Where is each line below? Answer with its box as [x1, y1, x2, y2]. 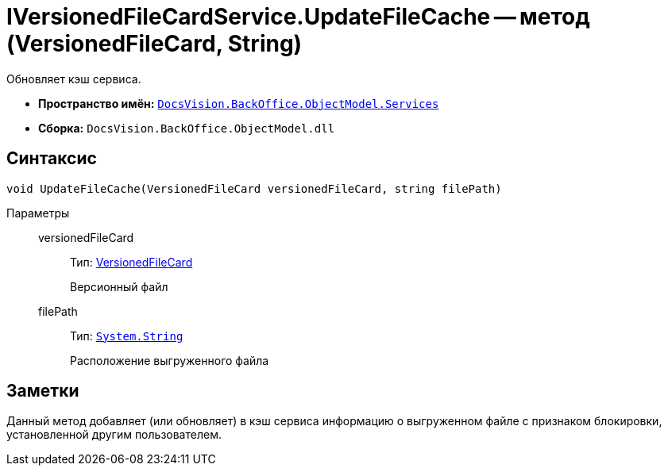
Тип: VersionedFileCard [70, 255, 193, 269]
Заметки [6, 381, 79, 401]
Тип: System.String [70, 328, 183, 343]
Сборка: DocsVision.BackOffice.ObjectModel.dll [38, 121, 335, 135]
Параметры [6, 205, 70, 220]
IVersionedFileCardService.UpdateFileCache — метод [6, 3, 590, 30]
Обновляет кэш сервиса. [6, 71, 141, 86]
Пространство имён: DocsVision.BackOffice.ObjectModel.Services [38, 96, 439, 110]
